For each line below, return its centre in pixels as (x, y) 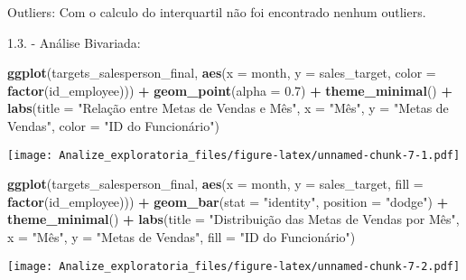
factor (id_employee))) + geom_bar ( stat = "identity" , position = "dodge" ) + (228, 201)
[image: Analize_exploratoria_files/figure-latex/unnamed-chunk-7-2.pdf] (234, 266)
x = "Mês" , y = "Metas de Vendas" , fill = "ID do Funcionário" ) (182, 237)
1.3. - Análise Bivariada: (74, 42)
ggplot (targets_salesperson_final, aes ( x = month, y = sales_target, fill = (215, 184)
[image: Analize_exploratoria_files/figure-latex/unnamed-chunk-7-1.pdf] (234, 155)
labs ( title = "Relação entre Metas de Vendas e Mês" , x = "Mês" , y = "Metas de (228, 108)
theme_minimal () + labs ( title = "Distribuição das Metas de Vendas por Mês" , (233, 219)
